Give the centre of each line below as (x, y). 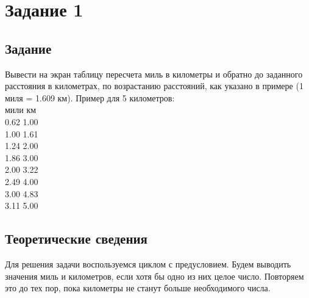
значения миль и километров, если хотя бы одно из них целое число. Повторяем (154, 276)
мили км (21, 110)
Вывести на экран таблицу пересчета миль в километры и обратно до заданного (154, 74)
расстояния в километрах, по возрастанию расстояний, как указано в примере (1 (154, 86)
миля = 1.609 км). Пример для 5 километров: (90, 97)
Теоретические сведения (76, 238)
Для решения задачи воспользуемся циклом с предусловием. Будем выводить (148, 263)
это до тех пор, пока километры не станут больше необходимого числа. (138, 288)
